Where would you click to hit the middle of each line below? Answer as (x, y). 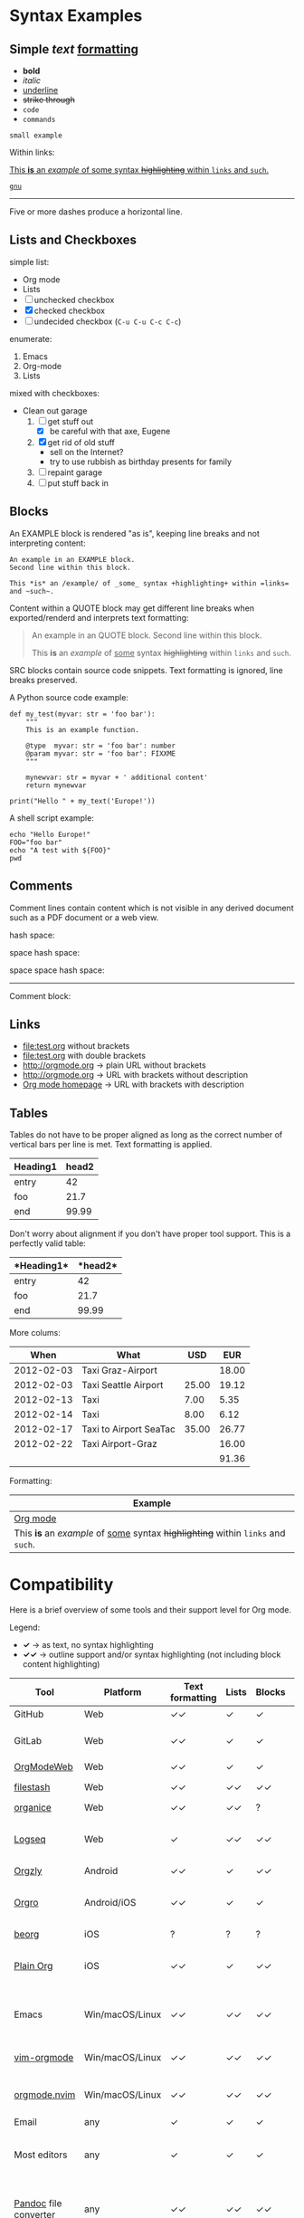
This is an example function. (83, 729)
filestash (32, 1787)
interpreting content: (47, 543)
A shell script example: (52, 818)
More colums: (35, 1333)
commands (39, 119)
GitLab (28, 1741)
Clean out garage (55, 410)
